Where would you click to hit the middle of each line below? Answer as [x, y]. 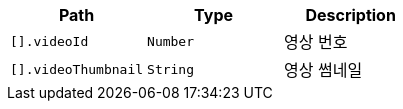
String [171, 69]
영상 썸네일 [323, 70]
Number [171, 41]
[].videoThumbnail [77, 69]
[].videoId [49, 41]
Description [350, 15]
